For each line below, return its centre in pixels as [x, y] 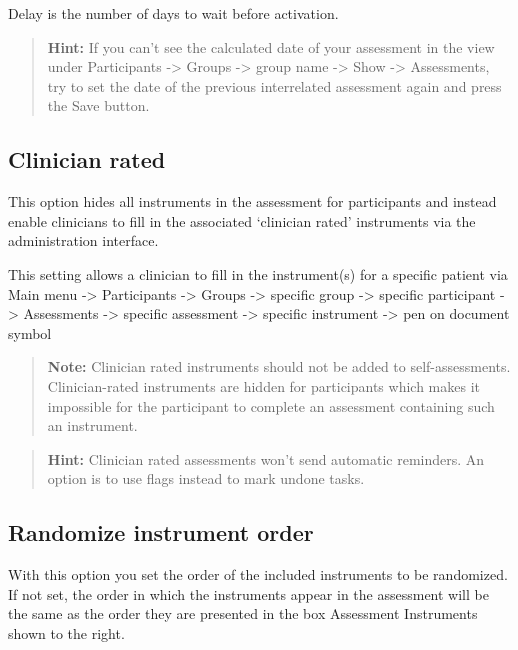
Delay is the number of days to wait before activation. [173, 13]
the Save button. [98, 105]
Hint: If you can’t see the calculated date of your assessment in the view [271, 46]
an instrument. [92, 425]
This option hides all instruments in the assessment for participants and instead [252, 201]
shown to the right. [66, 632]
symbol [30, 332]
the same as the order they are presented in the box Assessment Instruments [243, 613]
